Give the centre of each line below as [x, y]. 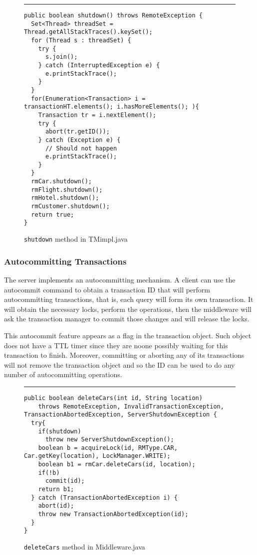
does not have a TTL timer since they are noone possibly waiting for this [116, 345]
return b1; [56, 489]
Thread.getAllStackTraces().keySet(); [88, 32]
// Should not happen [81, 148]
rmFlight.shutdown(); [67, 190]
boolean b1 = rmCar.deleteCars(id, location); [117, 465]
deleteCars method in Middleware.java [85, 547]
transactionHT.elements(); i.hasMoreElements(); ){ [112, 107]
